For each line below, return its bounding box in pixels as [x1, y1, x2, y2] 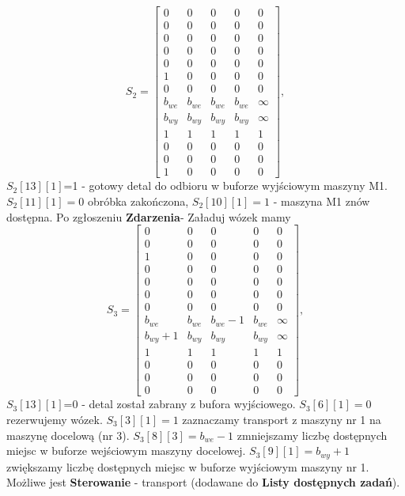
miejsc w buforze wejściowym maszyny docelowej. [6, 442, 246, 459]
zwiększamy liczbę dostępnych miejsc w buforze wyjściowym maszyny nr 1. [6, 458, 369, 475]
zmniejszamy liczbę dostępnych [237, 426, 388, 443]
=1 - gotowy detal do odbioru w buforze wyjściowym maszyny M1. [63, 177, 388, 194]
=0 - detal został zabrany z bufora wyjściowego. [63, 396, 296, 412]
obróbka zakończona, [87, 192, 189, 209]
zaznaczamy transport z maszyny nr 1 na [182, 411, 381, 427]
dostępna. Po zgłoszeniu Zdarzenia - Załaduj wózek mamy [6, 208, 291, 225]
